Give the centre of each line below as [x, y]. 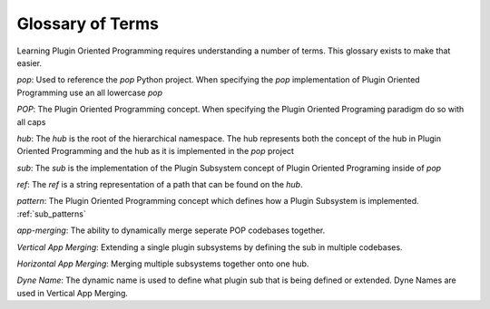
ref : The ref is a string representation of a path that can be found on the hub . [160, 185]
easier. [29, 63]
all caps [31, 121]
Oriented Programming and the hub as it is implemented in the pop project [156, 151]
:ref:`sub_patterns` [51, 214]
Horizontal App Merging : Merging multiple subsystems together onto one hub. [163, 264]
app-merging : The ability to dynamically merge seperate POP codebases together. [171, 230]
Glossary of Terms [88, 24]
